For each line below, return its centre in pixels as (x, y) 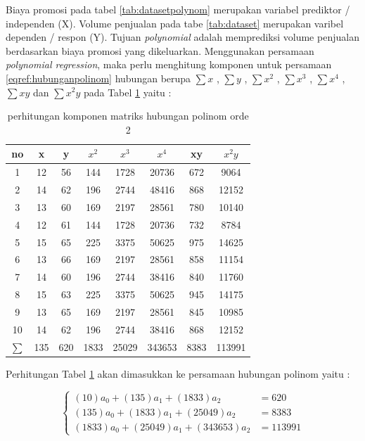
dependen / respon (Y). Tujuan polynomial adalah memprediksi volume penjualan (182, 37)
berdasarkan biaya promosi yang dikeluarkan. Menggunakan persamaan (160, 50)
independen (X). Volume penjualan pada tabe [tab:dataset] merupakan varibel (175, 23)
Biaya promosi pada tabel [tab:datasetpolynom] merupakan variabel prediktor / (178, 9)
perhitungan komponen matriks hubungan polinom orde (128, 116)
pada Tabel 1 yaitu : (127, 92)
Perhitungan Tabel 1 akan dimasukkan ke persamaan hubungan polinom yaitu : (178, 373)
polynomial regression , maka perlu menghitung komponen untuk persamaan (169, 64)
